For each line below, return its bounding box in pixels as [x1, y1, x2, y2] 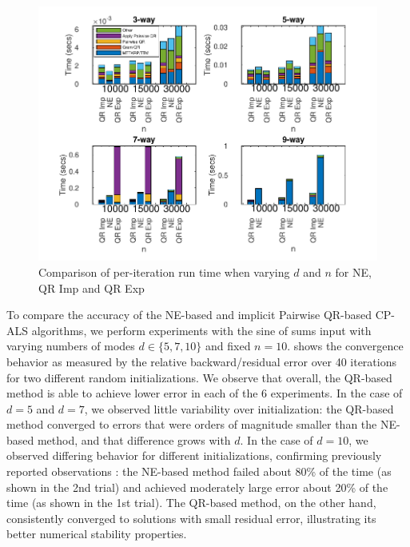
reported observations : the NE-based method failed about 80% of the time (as [6, 463, 392, 480]
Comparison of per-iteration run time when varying [38, 263, 290, 280]
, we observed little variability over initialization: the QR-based [84, 400, 394, 417]
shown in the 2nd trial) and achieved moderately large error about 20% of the [6, 478, 388, 495]
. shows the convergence [287, 337, 404, 354]
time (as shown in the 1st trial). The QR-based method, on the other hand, [6, 494, 376, 511]
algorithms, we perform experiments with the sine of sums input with [31, 321, 372, 338]
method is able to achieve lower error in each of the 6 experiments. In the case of [6, 385, 403, 401]
